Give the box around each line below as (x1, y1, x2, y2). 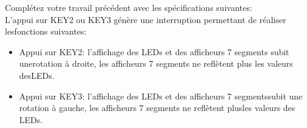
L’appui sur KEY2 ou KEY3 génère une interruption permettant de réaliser (5, 13, 286, 25)
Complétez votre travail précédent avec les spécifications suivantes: (5, 1, 252, 13)
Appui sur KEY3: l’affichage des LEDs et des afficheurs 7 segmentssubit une (19, 89, 303, 102)
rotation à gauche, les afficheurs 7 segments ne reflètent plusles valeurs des (19, 101, 295, 114)
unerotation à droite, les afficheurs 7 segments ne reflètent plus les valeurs (19, 57, 293, 70)
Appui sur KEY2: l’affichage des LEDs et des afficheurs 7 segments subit (19, 45, 289, 58)
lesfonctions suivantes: (5, 25, 87, 38)
